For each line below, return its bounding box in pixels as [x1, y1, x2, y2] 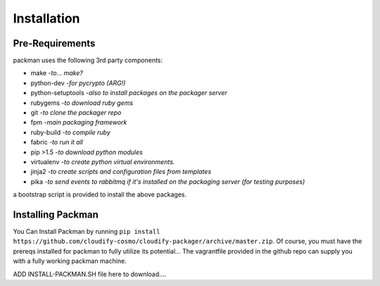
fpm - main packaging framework [30, 118, 127, 127]
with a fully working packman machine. [13, 257, 127, 266]
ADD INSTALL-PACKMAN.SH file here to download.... [13, 270, 167, 278]
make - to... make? [30, 69, 84, 77]
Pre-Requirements [13, 37, 96, 49]
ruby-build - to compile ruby [30, 128, 110, 137]
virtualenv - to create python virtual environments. [30, 157, 175, 166]
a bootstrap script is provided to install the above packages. [13, 190, 186, 199]
